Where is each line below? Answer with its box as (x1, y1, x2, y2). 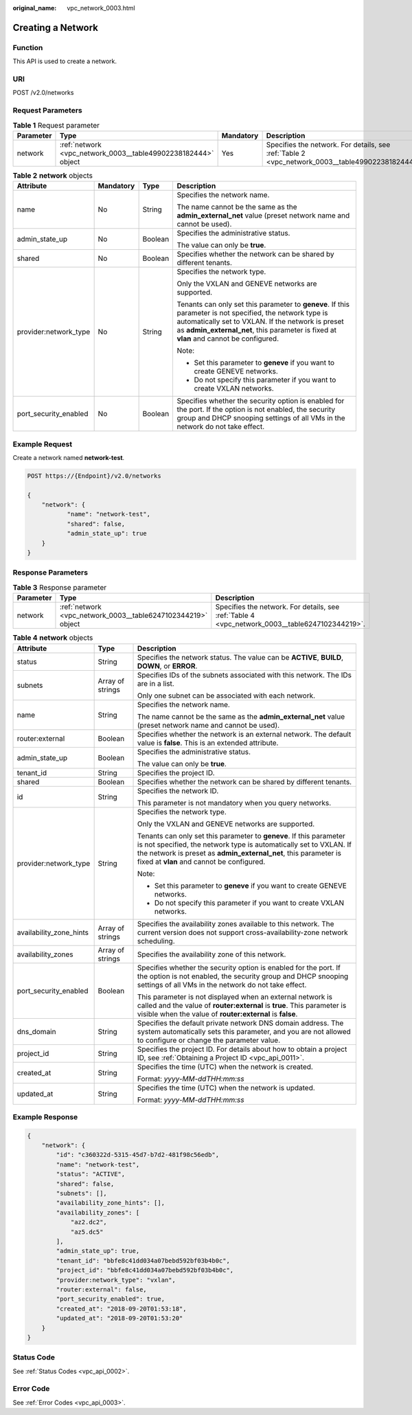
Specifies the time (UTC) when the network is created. (137, 1061, 314, 1071)
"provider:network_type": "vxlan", (56, 1276, 176, 1284)
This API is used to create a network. (12, 57, 117, 65)
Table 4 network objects (12, 633, 93, 643)
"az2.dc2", (70, 1219, 108, 1226)
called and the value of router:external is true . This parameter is (137, 1000, 347, 1010)
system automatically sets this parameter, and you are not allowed (137, 1026, 352, 1036)
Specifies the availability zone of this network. (137, 950, 286, 959)
